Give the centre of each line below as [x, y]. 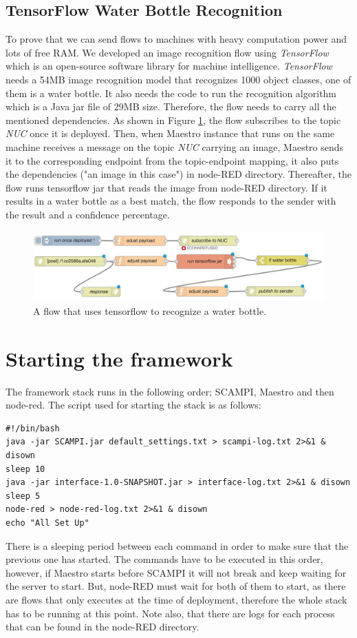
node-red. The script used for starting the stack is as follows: [133, 405]
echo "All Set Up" [47, 523]
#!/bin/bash [33, 428]
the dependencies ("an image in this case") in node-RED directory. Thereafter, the [178, 174]
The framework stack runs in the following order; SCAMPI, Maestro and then [170, 391]
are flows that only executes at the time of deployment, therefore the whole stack [176, 599]
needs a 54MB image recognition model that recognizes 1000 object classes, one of [178, 79]
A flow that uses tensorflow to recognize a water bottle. [150, 310]
